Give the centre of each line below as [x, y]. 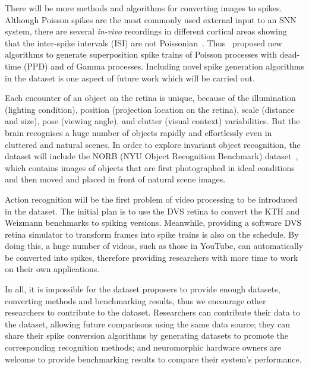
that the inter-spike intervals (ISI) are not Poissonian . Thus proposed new [144, 42]
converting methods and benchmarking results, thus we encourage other [135, 300]
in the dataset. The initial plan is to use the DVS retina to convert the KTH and [152, 211]
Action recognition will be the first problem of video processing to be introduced [151, 199]
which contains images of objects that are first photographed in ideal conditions [150, 167]
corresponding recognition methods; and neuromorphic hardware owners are [143, 347]
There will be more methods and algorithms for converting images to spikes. [144, 8]
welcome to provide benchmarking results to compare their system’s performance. [153, 359]
